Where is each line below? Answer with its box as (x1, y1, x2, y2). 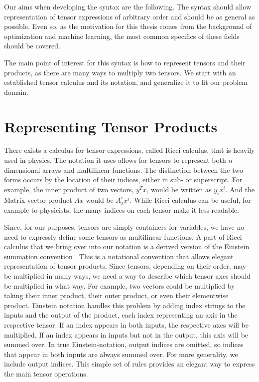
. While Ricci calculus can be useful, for (129, 194, 251, 205)
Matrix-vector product (4, 194, 72, 205)
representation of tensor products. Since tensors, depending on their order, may (4, 261, 247, 271)
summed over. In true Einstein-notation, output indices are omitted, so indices (4, 339, 244, 350)
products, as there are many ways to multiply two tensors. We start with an (4, 67, 236, 77)
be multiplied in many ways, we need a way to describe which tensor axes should (4, 270, 251, 281)
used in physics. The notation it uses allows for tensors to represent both (4, 155, 226, 165)
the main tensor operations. (4, 368, 88, 379)
